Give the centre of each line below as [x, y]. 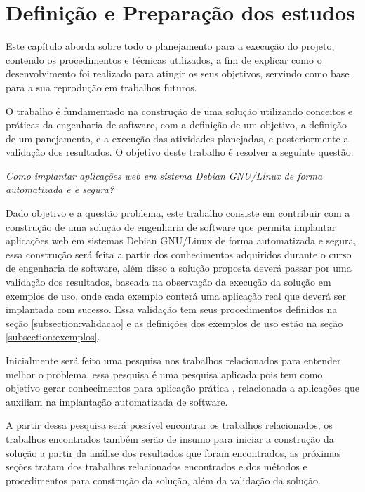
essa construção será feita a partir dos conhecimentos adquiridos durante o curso [179, 254]
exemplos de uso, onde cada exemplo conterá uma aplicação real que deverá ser [176, 295]
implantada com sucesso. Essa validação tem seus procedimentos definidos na [172, 309]
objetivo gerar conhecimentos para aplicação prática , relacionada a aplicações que [182, 388]
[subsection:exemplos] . [53, 337]
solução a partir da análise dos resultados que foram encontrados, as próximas [173, 452]
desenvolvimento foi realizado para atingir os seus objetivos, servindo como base [178, 73]
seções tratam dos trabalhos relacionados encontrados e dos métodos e [157, 466]
